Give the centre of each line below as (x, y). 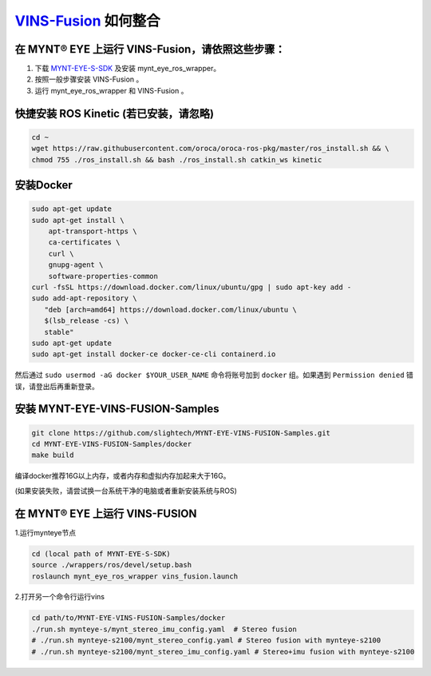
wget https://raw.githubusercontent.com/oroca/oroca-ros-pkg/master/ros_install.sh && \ (211, 149)
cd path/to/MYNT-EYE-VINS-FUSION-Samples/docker (129, 618)
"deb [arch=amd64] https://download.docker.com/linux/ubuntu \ (170, 309)
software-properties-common (103, 276)
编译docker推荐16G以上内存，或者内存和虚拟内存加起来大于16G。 (123, 476)
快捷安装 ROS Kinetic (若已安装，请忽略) (115, 113)
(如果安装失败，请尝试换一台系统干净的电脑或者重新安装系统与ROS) (126, 491)
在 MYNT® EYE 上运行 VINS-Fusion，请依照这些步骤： (150, 49)
